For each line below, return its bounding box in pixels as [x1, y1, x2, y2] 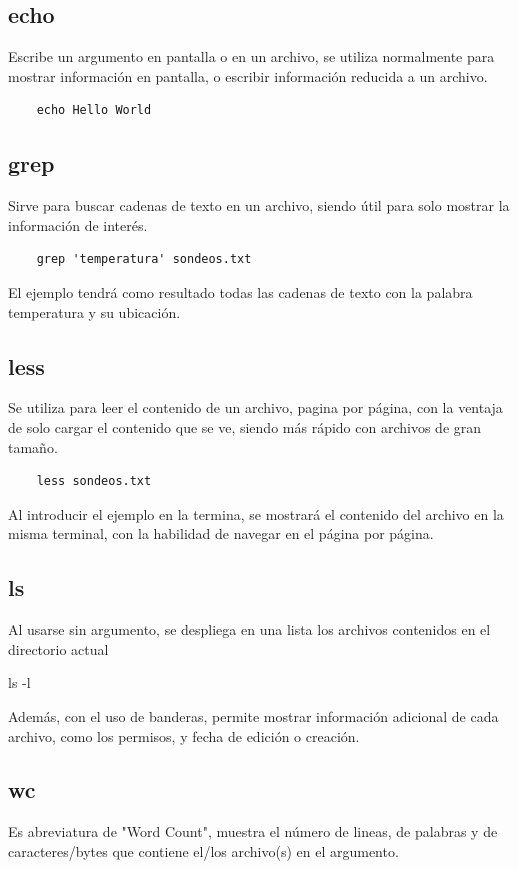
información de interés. [8, 214, 148, 235]
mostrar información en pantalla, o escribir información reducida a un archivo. [8, 65, 488, 86]
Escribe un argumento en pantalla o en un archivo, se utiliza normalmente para [8, 46, 495, 67]
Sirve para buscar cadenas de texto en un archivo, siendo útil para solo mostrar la [8, 195, 510, 216]
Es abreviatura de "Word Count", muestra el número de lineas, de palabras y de [8, 821, 498, 842]
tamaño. [8, 436, 58, 457]
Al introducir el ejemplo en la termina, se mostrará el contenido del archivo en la [8, 503, 504, 524]
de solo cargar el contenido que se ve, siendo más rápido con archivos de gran [8, 416, 482, 437]
